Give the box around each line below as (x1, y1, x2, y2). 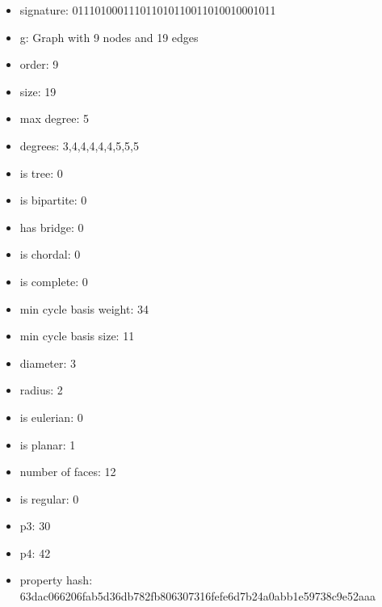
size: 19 (19, 82, 57, 99)
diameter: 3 (19, 354, 77, 371)
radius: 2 (19, 381, 63, 398)
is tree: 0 (19, 164, 63, 181)
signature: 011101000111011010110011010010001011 (19, 2, 276, 18)
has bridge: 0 (19, 218, 84, 235)
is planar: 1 (19, 436, 76, 453)
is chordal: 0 (19, 246, 81, 263)
